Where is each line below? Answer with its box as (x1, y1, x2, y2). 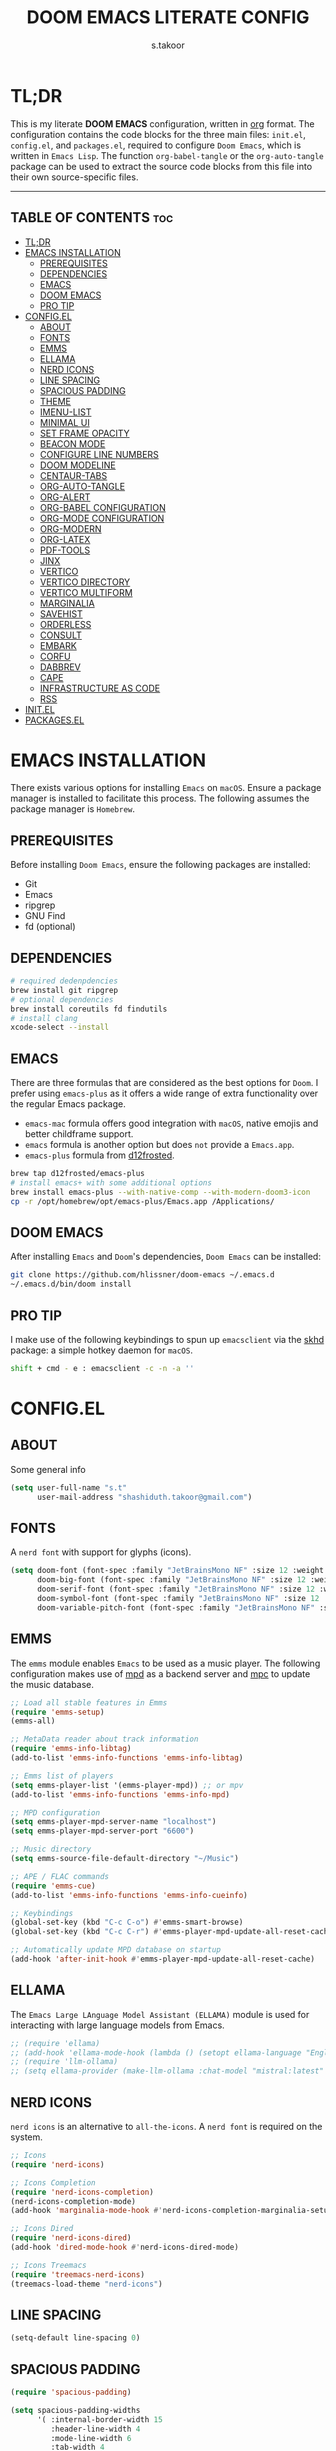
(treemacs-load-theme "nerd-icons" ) (10, 2279, 163, 2289)
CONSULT (39, 629, 83, 641)
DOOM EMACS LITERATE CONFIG (26, 6, 310, 29)
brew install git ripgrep (10, 985, 118, 995)
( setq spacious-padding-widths (10, 2405, 141, 2415)
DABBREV (39, 661, 82, 673)
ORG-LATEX (39, 533, 91, 545)
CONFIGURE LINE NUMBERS (39, 448, 160, 460)
